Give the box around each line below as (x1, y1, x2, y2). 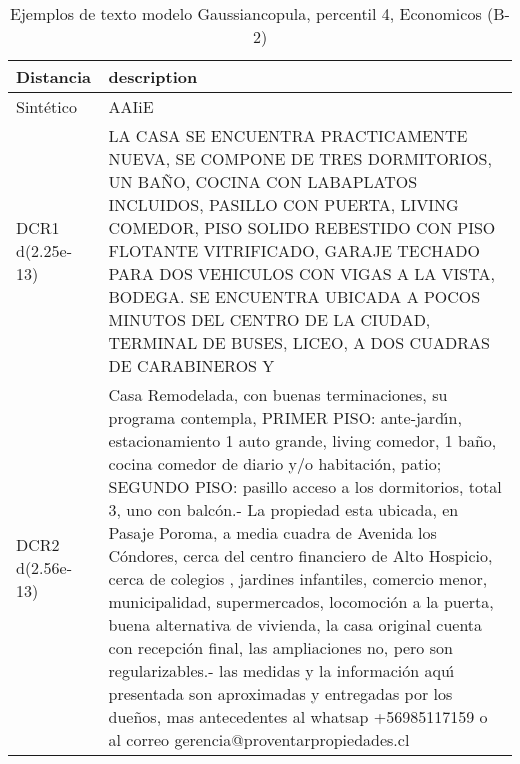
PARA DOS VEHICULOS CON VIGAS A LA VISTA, (108, 262, 495, 285)
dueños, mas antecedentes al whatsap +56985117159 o (108, 705, 488, 728)
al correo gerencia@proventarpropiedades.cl (108, 728, 410, 751)
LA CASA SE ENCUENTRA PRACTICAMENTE (108, 124, 468, 147)
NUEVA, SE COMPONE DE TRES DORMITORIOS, (108, 147, 492, 170)
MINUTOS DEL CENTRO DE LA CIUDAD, (108, 308, 431, 331)
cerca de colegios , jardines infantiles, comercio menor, (108, 567, 488, 590)
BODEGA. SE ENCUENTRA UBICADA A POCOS (108, 285, 481, 308)
